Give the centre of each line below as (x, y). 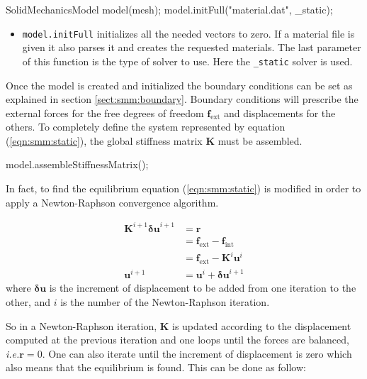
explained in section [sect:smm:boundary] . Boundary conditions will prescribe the (182, 99)
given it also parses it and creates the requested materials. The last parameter (192, 47)
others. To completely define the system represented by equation (146, 127)
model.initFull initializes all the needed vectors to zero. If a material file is (188, 33)
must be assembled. (260, 140)
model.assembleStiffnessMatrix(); (77, 164)
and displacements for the (280, 112)
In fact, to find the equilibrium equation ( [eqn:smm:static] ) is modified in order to (183, 188)
